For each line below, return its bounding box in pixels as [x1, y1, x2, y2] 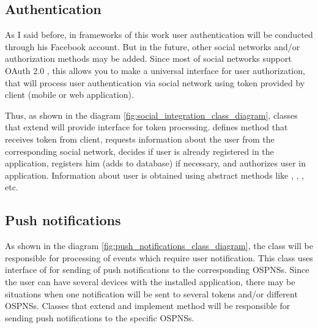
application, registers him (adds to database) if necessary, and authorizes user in [5, 157, 306, 170]
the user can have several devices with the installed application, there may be [5, 275, 295, 288]
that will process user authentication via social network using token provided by [5, 76, 305, 89]
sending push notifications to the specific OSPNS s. [5, 311, 194, 324]
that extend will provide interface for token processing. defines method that [5, 121, 288, 133]
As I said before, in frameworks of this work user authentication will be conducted [5, 28, 313, 41]
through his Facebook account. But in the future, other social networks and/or [5, 40, 300, 53]
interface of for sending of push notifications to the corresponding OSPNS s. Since [5, 263, 309, 276]
